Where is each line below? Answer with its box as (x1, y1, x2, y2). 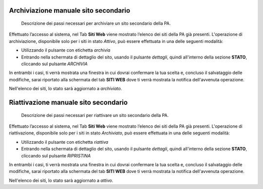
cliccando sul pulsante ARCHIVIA (21, 61, 88, 67)
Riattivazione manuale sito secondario (9, 98, 128, 107)
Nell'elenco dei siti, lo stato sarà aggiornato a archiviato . (9, 86, 122, 92)
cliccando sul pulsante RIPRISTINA (21, 152, 91, 158)
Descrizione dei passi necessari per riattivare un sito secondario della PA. (21, 112, 169, 118)
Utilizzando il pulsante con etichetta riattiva (21, 139, 109, 145)
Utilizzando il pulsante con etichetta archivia (21, 47, 111, 53)
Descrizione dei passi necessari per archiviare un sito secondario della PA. (21, 20, 171, 26)
